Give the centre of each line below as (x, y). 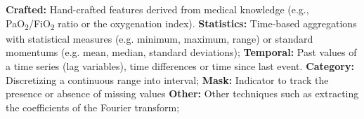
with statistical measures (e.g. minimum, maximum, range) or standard (160, 38)
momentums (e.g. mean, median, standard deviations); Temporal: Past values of (181, 52)
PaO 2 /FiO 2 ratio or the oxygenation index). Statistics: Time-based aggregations (181, 24)
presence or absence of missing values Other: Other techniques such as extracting (182, 93)
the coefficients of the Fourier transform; (93, 107)
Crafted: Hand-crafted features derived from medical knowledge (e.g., (157, 9)
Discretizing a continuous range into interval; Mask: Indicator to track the (167, 79)
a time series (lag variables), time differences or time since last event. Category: (180, 65)
